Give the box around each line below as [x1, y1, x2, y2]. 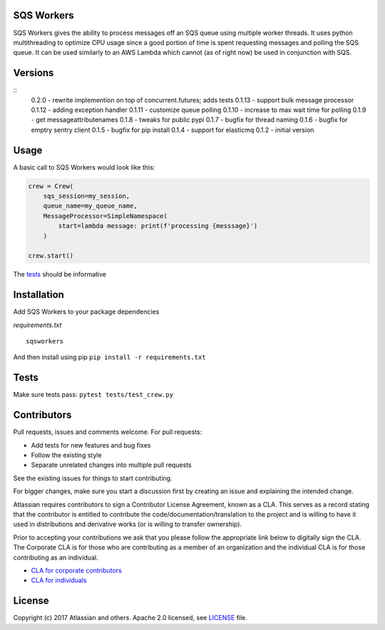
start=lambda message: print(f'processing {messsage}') [58, 222, 258, 230]
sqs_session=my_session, [43, 192, 130, 200]
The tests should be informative [13, 270, 107, 279]
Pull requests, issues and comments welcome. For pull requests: [13, 428, 202, 436]
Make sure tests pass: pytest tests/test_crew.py [13, 391, 174, 399]
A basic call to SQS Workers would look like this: [13, 162, 155, 171]
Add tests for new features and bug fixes [31, 440, 151, 449]
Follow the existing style [31, 451, 103, 460]
